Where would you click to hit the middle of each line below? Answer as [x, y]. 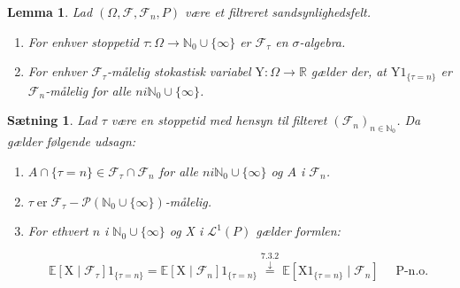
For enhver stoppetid [83, 41]
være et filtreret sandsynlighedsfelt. [278, 12]
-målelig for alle [88, 90]
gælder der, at [349, 71]
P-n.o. [412, 272]
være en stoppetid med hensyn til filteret [219, 120]
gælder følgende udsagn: [72, 141]
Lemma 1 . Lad [50, 12]
